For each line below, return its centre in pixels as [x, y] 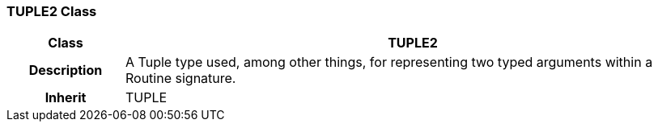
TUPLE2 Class [52, 11]
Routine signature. [180, 78]
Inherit [66, 98]
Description [66, 70]
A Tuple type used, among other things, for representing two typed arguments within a [389, 62]
